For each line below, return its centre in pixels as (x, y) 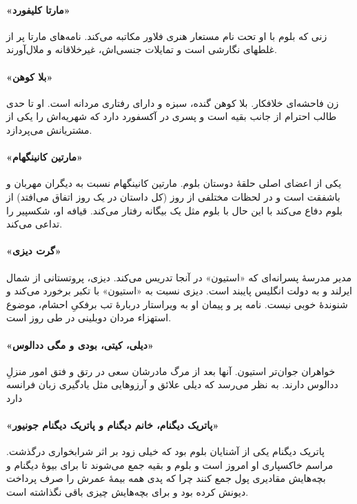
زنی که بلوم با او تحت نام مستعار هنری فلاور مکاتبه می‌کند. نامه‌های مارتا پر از (167, 36)
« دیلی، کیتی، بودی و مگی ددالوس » (80, 344)
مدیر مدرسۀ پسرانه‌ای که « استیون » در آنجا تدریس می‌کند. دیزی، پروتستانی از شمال (179, 277)
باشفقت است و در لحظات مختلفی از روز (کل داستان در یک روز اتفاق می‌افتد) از (173, 196)
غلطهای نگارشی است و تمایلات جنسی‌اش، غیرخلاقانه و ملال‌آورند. (142, 49)
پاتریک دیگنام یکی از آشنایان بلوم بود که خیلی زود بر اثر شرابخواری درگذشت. (165, 451)
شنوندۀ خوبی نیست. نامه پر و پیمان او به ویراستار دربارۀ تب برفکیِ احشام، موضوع (177, 304)
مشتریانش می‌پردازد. (49, 129)
